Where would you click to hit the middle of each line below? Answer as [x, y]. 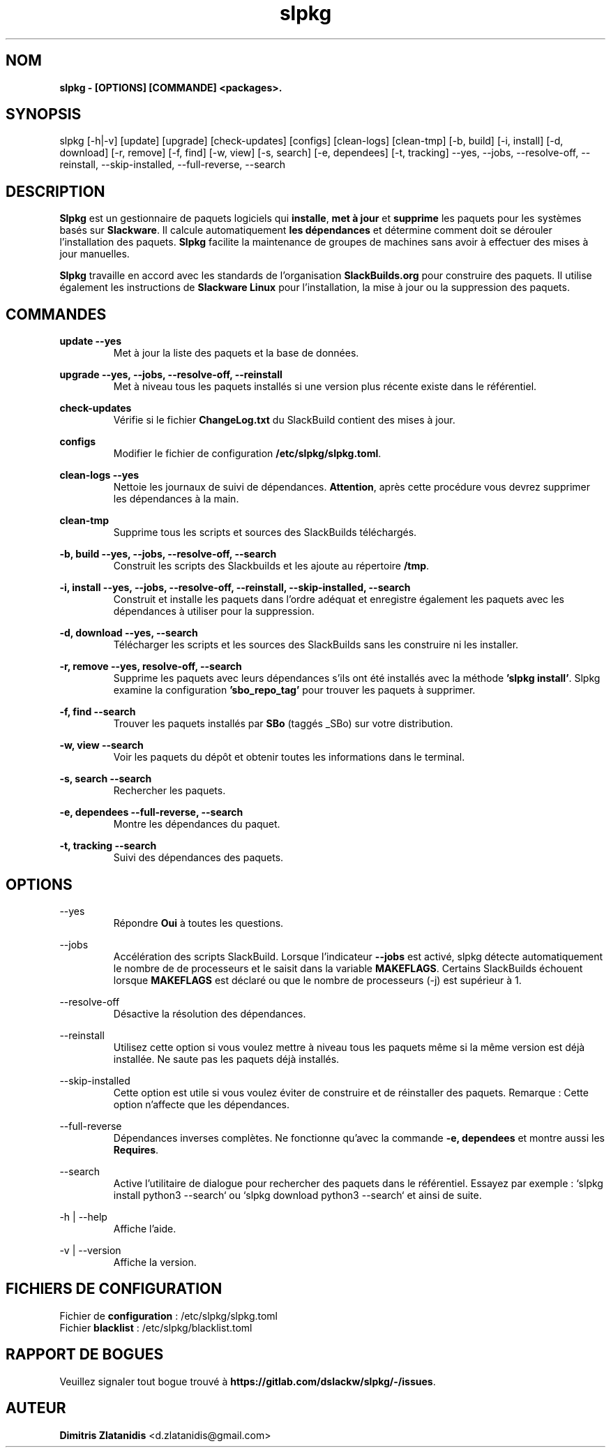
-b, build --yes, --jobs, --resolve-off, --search [168, 554]
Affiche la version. [155, 1262]
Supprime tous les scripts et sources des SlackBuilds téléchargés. [265, 532]
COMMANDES [56, 314]
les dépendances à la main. [176, 499]
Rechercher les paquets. [169, 791]
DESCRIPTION [55, 191]
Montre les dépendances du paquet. [197, 824]
